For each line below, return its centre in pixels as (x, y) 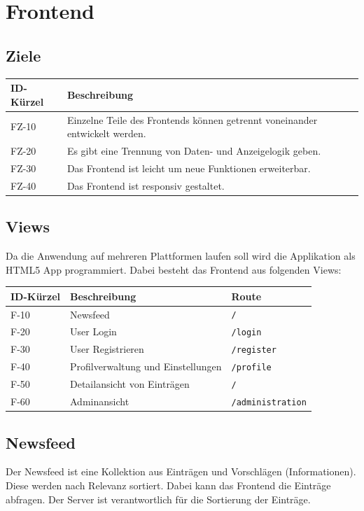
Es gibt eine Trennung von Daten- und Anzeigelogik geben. (194, 150)
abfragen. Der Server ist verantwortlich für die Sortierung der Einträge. (158, 499)
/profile (251, 368)
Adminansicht (100, 401)
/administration (269, 402)
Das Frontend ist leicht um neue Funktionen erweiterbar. (189, 168)
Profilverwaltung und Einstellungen (146, 366)
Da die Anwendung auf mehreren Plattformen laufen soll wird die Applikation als (181, 255)
